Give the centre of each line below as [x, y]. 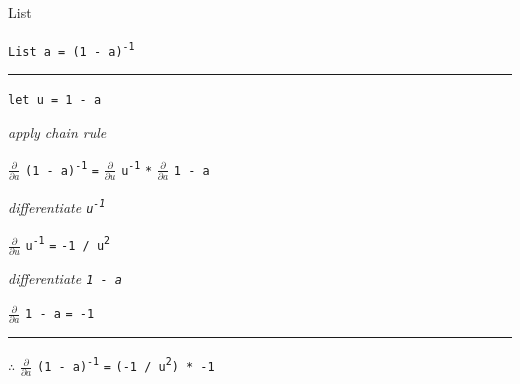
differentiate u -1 [57, 206]
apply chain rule [57, 131]
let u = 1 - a [55, 99]
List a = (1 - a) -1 [71, 49]
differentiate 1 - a [65, 278]
